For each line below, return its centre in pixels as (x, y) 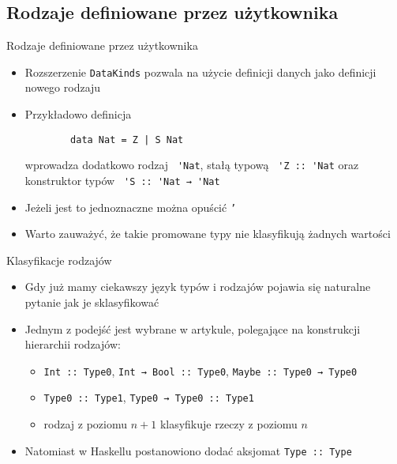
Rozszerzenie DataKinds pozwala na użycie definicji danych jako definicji (200, 72)
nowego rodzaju (63, 87)
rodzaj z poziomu (86, 424)
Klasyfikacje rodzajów (59, 260)
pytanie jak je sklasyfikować (92, 302)
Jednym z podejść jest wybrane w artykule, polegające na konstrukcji (193, 328)
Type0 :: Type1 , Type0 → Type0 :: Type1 (149, 397)
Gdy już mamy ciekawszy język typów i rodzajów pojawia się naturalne (198, 287)
